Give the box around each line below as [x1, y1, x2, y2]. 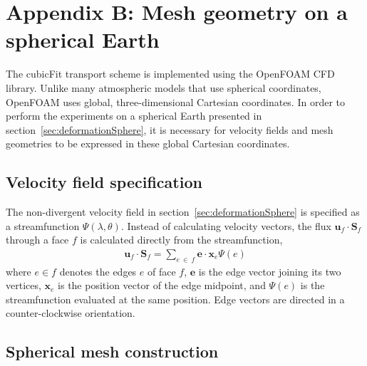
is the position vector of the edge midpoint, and [58, 278, 266, 293]
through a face [6, 232, 69, 247]
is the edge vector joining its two [198, 263, 341, 278]
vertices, [6, 278, 41, 293]
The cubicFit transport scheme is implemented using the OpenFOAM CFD [6, 66, 335, 81]
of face [147, 263, 176, 278]
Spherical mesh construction [6, 340, 219, 362]
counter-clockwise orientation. [6, 305, 135, 320]
